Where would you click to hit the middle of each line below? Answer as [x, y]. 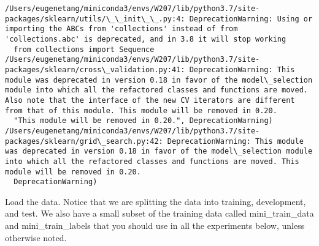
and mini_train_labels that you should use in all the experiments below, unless [155, 225]
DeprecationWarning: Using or [251, 19]
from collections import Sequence [84, 49]
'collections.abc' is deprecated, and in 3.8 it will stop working [146, 39]
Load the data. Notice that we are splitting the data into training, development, [156, 201]
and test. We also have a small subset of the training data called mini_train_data [159, 213]
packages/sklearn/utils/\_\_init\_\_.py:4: [95, 19]
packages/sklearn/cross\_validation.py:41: [95, 69]
